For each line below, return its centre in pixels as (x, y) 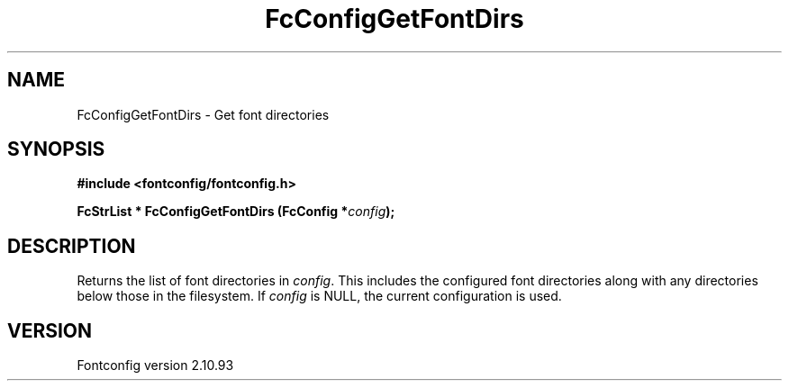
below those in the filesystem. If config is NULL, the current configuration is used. (319, 296)
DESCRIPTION (72, 246)
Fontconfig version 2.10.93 (155, 365)
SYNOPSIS (56, 149)
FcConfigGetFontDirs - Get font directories (203, 114)
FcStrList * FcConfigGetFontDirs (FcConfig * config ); (236, 212)
